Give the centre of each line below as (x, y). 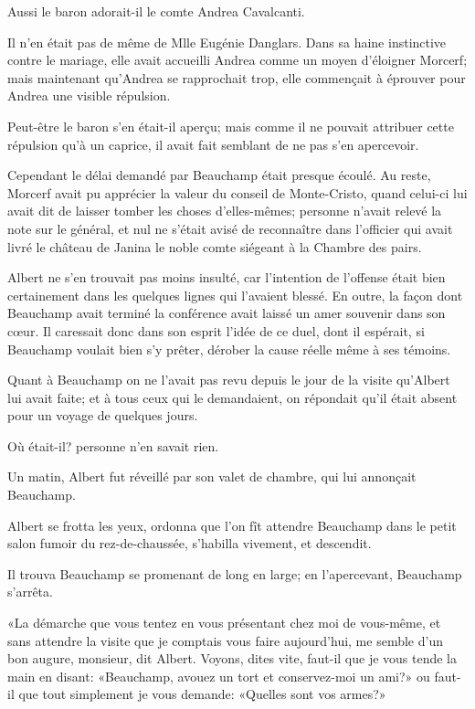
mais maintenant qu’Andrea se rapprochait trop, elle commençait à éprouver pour (237, 77)
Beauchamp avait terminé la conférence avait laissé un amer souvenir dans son (227, 313)
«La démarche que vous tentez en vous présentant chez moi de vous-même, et (224, 623)
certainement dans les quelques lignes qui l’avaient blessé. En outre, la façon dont (235, 295)
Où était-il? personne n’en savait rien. (113, 445)
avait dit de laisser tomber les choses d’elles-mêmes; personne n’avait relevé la (225, 211)
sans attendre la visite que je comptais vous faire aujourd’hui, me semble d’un (225, 640)
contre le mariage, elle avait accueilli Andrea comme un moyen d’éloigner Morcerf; (237, 60)
